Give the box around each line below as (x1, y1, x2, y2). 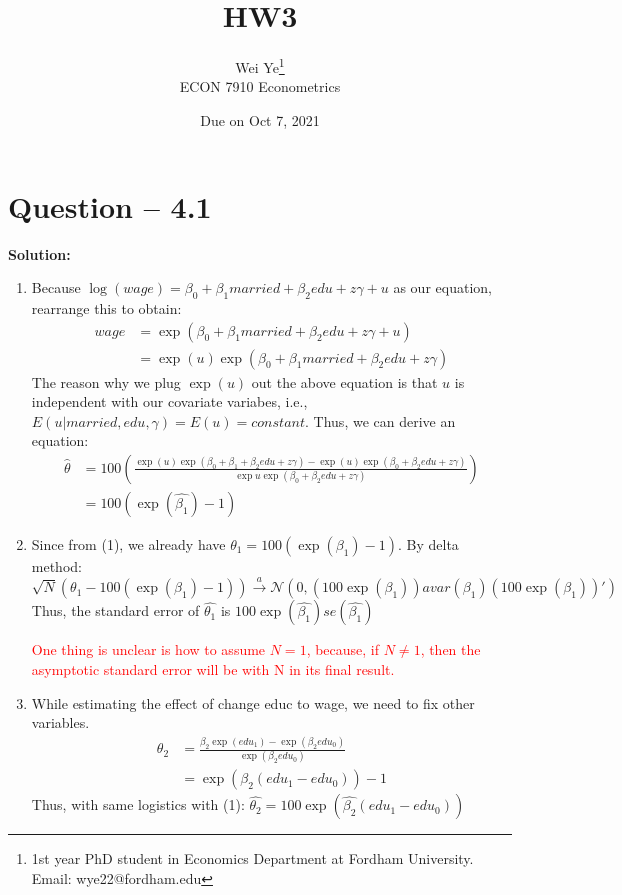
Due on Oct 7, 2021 (200, 109, 320, 130)
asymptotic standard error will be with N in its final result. (31, 658, 395, 679)
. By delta (397, 533, 459, 554)
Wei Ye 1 (235, 54, 285, 77)
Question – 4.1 (8, 185, 212, 226)
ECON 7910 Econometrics (179, 76, 341, 97)
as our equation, (393, 277, 492, 298)
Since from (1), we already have (31, 533, 226, 554)
